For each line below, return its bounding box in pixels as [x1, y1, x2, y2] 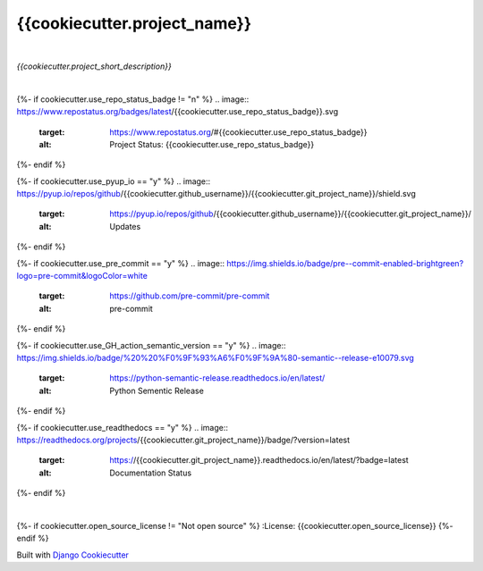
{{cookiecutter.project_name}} [16, 13, 252, 33]
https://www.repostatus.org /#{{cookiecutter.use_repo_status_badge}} [109, 126, 368, 138]
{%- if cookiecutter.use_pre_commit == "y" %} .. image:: [16, 257, 225, 268]
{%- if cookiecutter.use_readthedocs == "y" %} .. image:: [16, 422, 228, 432]
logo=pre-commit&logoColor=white [16, 271, 148, 281]
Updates [109, 221, 141, 231]
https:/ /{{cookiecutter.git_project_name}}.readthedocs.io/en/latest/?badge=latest [109, 455, 409, 466]
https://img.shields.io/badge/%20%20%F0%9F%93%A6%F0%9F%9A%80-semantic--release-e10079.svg [16, 352, 415, 363]
